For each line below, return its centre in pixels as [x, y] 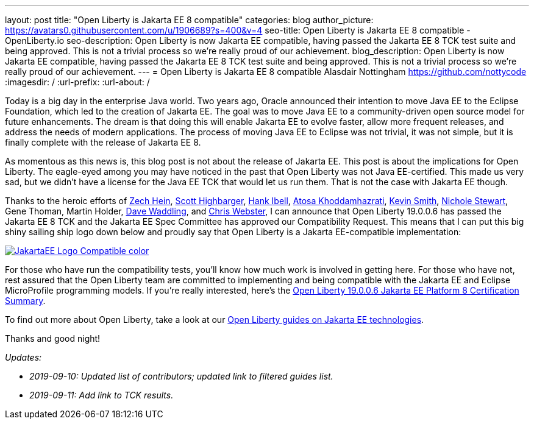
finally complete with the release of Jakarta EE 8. [103, 142]
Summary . [25, 301]
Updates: [23, 357]
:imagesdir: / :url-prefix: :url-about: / [77, 82]
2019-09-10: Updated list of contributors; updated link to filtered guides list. [181, 376]
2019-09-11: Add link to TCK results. [101, 395]
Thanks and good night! [53, 338]
